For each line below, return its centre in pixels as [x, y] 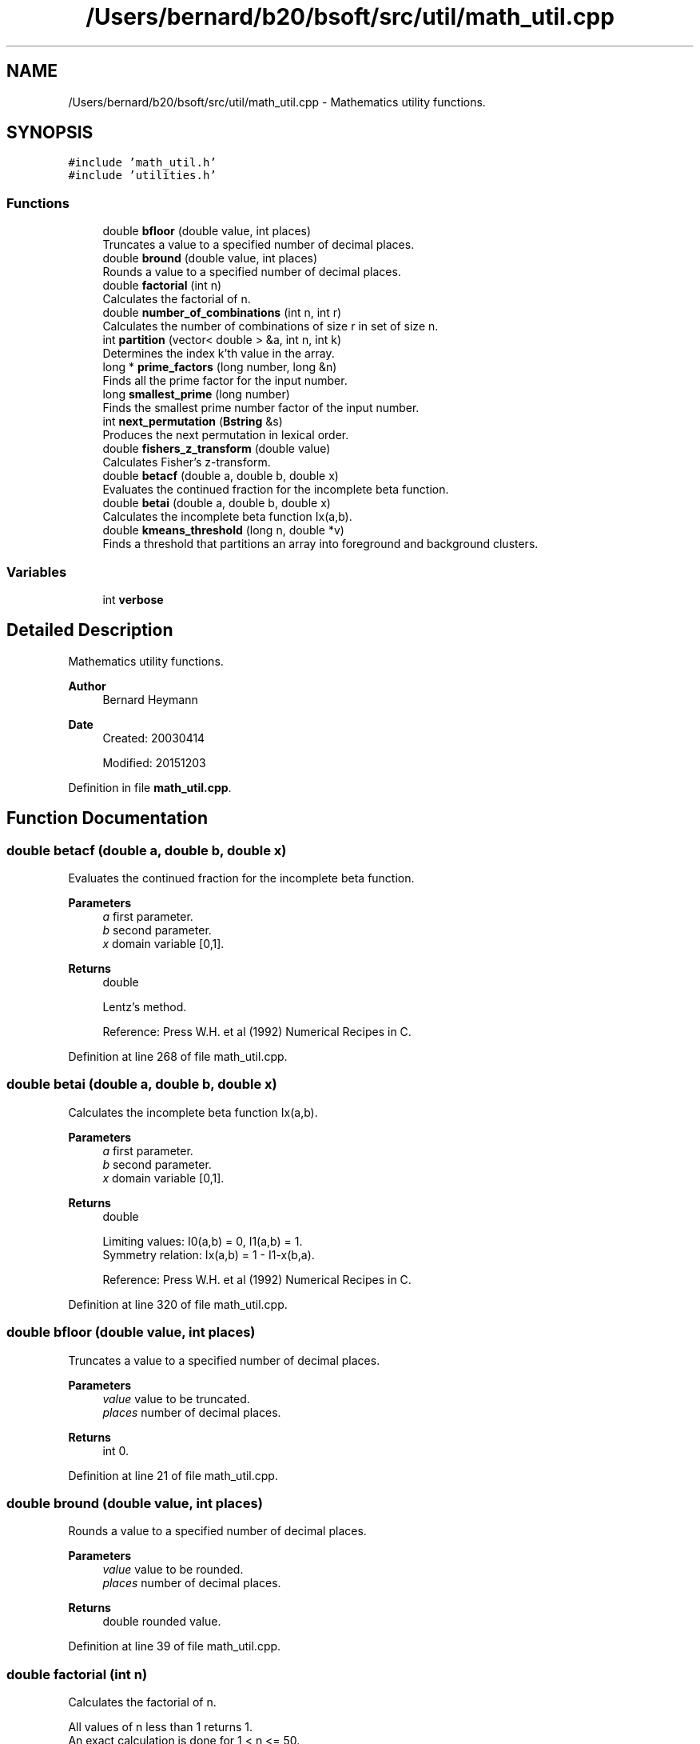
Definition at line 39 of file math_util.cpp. [175, 1646]
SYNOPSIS [50, 133]
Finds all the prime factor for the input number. [225, 381]
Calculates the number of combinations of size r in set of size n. [270, 326]
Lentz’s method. [145, 1007]
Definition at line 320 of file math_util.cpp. [178, 1304]
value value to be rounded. [173, 1570]
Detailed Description [90, 630]
